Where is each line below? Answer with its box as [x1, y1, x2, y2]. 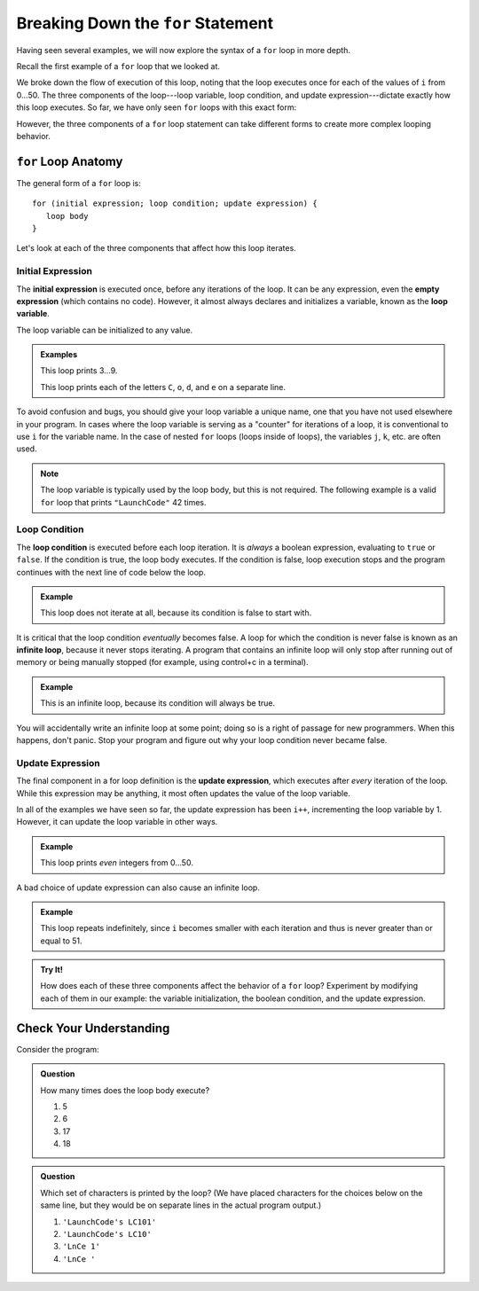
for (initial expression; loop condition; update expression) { [32, 199, 318, 208]
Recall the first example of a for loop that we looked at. [16, 60, 221, 71]
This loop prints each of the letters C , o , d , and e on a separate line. [40, 381, 287, 392]
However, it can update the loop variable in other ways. [16, 817, 218, 827]
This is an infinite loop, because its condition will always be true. [40, 698, 275, 708]
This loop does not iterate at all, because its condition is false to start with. [40, 607, 312, 618]
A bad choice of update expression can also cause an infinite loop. [16, 882, 261, 893]
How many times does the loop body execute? [40, 1084, 210, 1095]
